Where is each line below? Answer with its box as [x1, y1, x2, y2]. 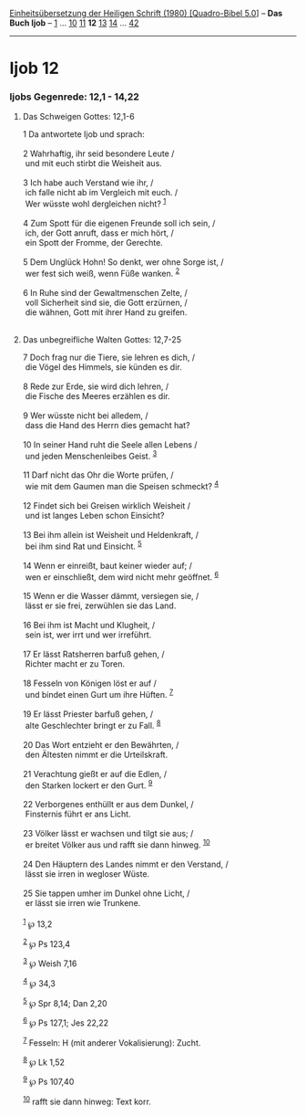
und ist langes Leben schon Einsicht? [25, 511, 165, 521]
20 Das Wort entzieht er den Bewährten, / [22, 739, 179, 750]
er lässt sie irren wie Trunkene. [25, 898, 141, 909]
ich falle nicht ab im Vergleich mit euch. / [25, 187, 178, 198]
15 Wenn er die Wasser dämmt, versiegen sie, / [22, 591, 199, 602]
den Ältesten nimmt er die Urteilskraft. [25, 749, 168, 760]
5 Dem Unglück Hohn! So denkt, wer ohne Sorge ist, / [22, 257, 225, 268]
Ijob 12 [9, 58, 59, 79]
